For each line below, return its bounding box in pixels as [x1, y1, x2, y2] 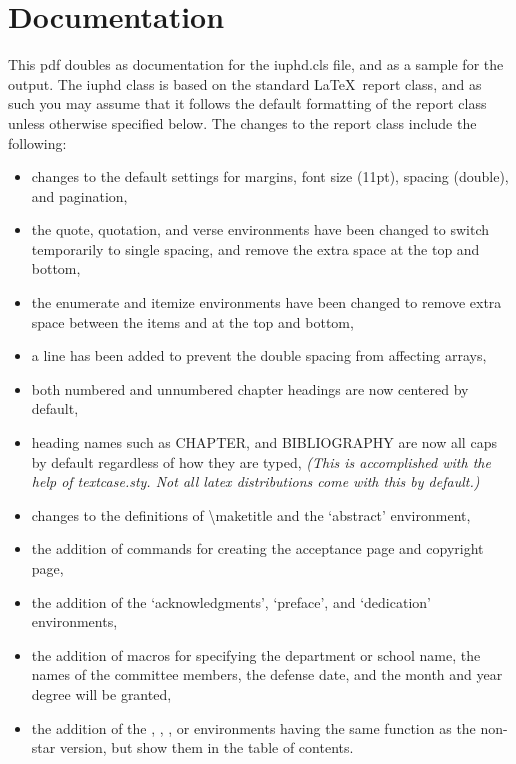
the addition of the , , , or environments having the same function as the [31, 717, 476, 738]
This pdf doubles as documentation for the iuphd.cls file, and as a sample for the [8, 54, 504, 75]
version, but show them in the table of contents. [59, 737, 354, 758]
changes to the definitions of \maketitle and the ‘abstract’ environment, [31, 504, 471, 525]
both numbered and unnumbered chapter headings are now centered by [31, 378, 469, 399]
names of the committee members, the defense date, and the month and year [31, 664, 503, 685]
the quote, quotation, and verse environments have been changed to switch [31, 219, 490, 240]
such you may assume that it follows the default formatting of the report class [8, 93, 487, 114]
